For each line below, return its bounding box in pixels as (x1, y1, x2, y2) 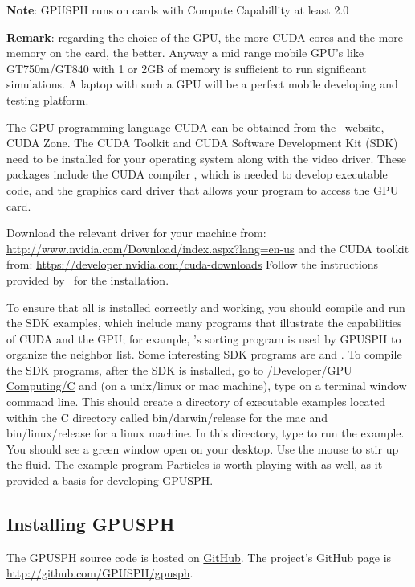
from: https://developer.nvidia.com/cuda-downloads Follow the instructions (6, 256, 379, 273)
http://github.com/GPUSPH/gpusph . (6, 564, 193, 581)
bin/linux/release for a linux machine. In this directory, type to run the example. (6, 425, 405, 441)
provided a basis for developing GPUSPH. (6, 472, 214, 489)
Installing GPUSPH (6, 511, 175, 536)
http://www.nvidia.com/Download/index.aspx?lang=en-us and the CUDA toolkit (6, 240, 409, 257)
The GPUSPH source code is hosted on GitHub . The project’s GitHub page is (6, 548, 392, 565)
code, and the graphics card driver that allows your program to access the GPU (6, 181, 399, 198)
